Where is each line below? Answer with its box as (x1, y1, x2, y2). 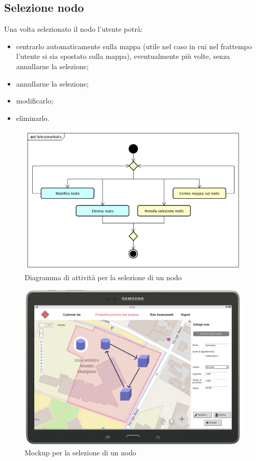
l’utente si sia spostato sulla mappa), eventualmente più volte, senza (16, 51, 230, 61)
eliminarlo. (16, 112, 50, 123)
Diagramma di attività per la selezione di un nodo (25, 271, 182, 282)
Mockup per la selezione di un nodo (25, 447, 136, 457)
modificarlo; (16, 95, 53, 106)
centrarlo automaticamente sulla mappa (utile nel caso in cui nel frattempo (16, 40, 252, 51)
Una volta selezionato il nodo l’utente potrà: (4, 24, 143, 34)
